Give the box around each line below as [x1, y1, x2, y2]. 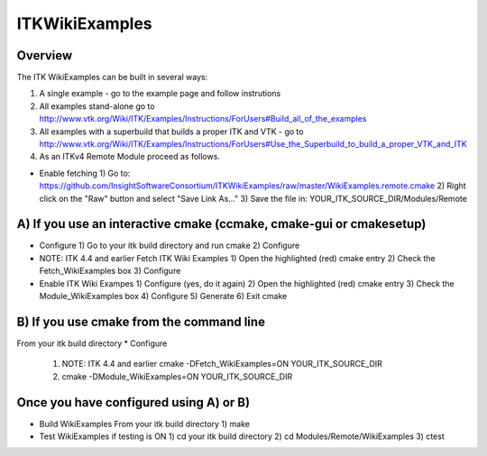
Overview [16, 48, 73, 63]
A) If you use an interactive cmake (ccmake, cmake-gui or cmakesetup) [16, 216, 427, 232]
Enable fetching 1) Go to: [39, 168, 131, 178]
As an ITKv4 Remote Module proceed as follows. [39, 151, 221, 162]
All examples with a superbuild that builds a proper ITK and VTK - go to [39, 126, 304, 137]
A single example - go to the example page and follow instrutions [39, 88, 281, 99]
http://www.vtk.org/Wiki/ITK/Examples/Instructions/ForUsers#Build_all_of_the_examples [39, 114, 367, 124]
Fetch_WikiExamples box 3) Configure [39, 266, 181, 277]
